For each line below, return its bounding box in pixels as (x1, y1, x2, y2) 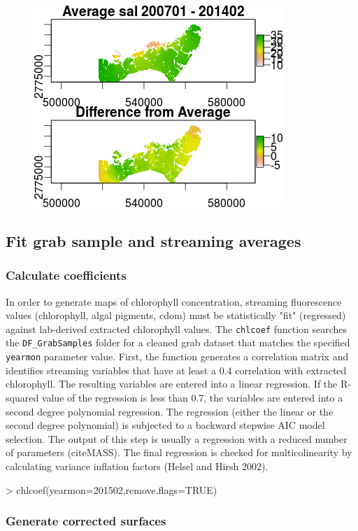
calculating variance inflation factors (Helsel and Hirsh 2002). (6, 458, 268, 473)
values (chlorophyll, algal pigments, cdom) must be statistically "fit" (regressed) (6, 308, 346, 323)
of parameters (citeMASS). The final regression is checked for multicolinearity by (6, 445, 352, 460)
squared (6, 390, 39, 404)
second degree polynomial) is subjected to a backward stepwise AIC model (6, 418, 325, 432)
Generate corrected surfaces (6, 512, 166, 530)
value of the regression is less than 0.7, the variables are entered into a (41, 390, 343, 404)
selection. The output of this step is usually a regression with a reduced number (6, 431, 348, 446)
